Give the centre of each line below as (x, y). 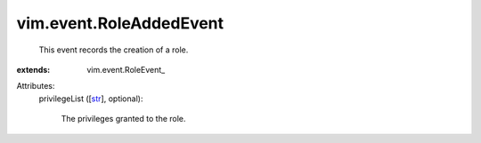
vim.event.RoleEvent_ (126, 69)
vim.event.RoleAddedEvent (120, 23)
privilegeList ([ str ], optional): (91, 99)
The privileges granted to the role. (123, 119)
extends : (33, 69)
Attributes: (36, 86)
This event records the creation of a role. (114, 50)
